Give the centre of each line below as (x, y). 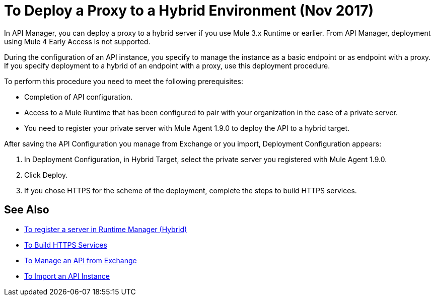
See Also (27, 210)
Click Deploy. (46, 175)
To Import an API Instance (67, 276)
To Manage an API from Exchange (81, 260)
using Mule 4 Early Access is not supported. (77, 41)
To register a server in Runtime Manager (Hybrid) (106, 229)
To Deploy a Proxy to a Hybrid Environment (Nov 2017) (189, 11)
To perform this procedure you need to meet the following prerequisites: (124, 81)
